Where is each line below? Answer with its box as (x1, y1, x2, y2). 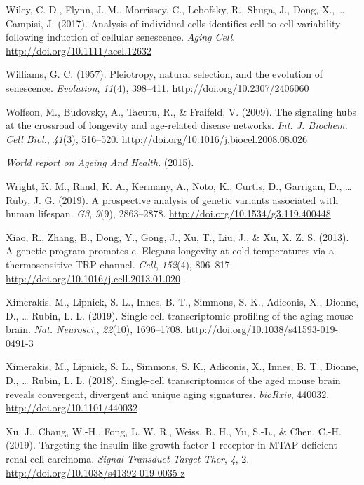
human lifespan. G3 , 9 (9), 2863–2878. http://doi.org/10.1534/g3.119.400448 (6, 206, 331, 221)
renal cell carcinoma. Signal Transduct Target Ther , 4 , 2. (6, 451, 250, 466)
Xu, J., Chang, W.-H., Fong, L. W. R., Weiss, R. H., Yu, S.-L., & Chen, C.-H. (6, 423, 342, 438)
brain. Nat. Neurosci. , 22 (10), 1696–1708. (6, 322, 183, 336)
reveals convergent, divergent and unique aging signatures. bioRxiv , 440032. (6, 386, 330, 401)
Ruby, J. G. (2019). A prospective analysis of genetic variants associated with (6, 192, 339, 207)
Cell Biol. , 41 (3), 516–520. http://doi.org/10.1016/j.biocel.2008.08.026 (6, 131, 307, 146)
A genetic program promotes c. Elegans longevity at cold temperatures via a (6, 243, 335, 258)
